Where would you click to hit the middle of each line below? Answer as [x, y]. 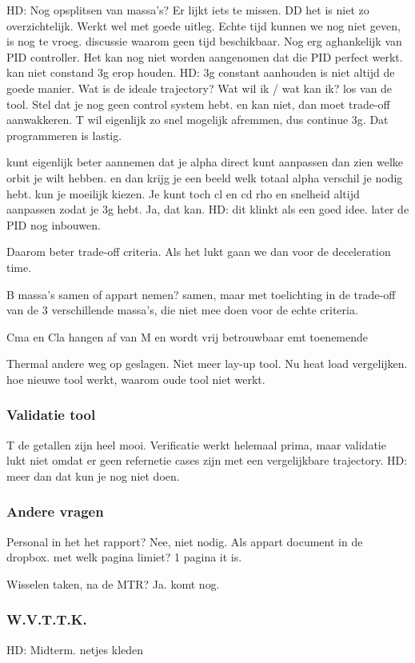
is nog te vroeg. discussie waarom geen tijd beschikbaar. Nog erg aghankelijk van [204, 41]
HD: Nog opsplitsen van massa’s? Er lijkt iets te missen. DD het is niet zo [188, 10]
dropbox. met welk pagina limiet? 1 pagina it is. [124, 557]
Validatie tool [51, 415]
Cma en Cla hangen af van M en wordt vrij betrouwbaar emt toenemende [188, 336]
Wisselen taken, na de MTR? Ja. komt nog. [113, 583]
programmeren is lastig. [64, 135]
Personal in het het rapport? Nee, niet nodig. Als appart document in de [185, 541]
